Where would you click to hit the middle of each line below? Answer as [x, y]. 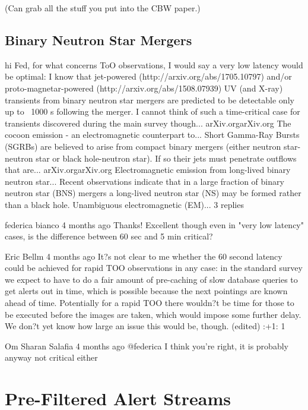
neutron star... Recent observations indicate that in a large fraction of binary [145, 181]
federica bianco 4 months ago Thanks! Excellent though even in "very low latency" [154, 224]
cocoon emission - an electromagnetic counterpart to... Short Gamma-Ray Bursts [152, 135]
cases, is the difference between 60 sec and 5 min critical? [109, 236]
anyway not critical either [51, 357]
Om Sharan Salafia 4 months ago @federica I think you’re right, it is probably [147, 346]
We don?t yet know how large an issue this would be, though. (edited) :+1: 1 [145, 326]
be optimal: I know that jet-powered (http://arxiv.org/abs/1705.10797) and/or [148, 76]
